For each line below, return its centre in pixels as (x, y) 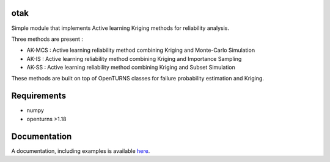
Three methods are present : (47, 39)
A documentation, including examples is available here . (81, 151)
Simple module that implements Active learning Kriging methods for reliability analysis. (120, 28)
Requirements (39, 96)
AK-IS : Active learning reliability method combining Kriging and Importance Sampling (134, 58)
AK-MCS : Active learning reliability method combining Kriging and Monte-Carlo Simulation (141, 50)
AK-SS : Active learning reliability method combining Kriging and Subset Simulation (131, 68)
